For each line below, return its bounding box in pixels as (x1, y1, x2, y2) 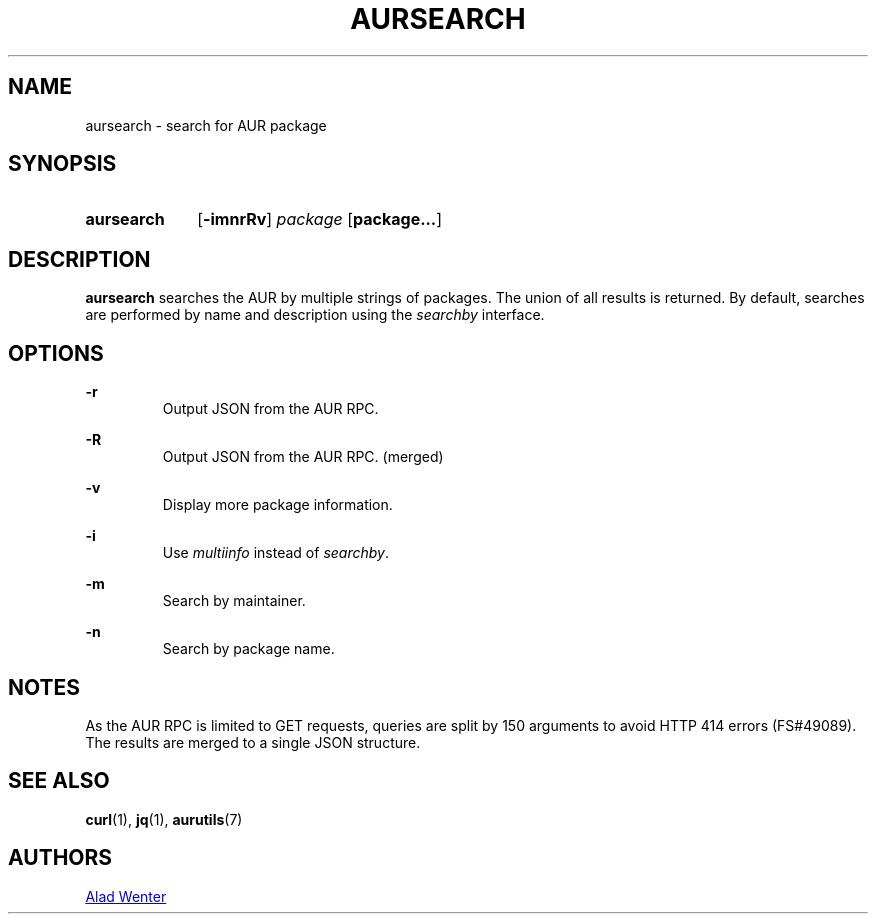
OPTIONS (8, 340, 104, 366)
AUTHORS (8, 845, 113, 871)
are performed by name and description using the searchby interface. (85, 306, 545, 324)
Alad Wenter (85, 887, 167, 905)
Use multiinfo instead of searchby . (162, 544, 389, 562)
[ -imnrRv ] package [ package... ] (197, 209, 443, 230)
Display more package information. (162, 496, 393, 514)
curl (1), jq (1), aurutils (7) (85, 810, 243, 828)
